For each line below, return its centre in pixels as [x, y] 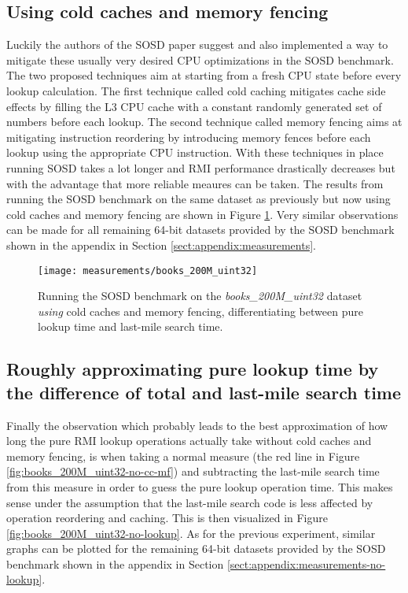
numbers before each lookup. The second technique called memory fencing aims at [204, 122]
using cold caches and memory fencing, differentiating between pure [200, 311]
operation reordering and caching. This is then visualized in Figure [167, 518]
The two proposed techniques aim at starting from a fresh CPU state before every [204, 75]
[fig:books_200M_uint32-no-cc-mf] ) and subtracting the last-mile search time [193, 471]
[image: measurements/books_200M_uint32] [148, 271]
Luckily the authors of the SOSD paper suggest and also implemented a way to [197, 44]
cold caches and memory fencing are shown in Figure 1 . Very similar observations [202, 214]
